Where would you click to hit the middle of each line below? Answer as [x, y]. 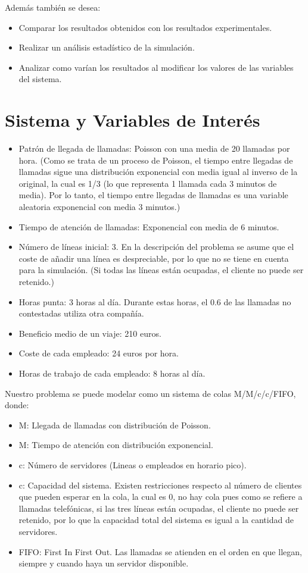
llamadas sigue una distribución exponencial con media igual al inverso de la [158, 172]
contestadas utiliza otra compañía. [81, 313]
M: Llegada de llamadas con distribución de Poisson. [115, 425]
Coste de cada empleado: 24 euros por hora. [99, 353]
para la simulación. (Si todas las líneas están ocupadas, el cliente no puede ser [161, 270]
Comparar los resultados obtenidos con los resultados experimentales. [145, 27]
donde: [17, 405]
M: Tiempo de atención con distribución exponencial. [116, 445]
